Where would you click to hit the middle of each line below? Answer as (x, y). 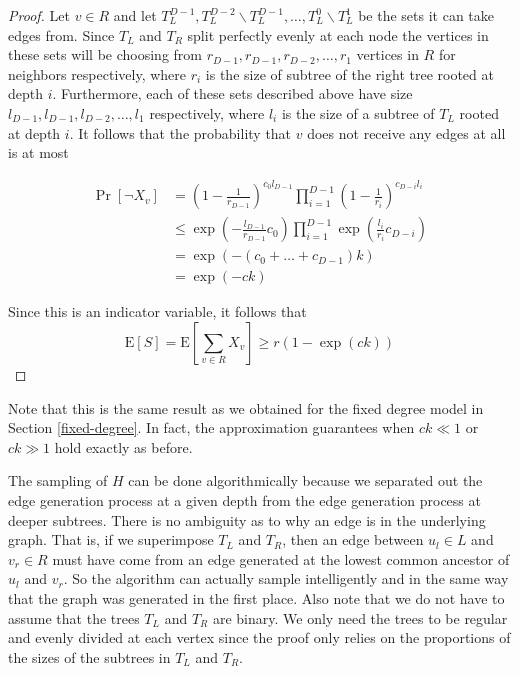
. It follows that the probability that (180, 132)
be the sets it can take (426, 15)
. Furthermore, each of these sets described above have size (232, 93)
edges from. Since (61, 34)
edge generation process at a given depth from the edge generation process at (244, 499)
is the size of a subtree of (358, 112)
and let (135, 15)
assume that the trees (74, 617)
